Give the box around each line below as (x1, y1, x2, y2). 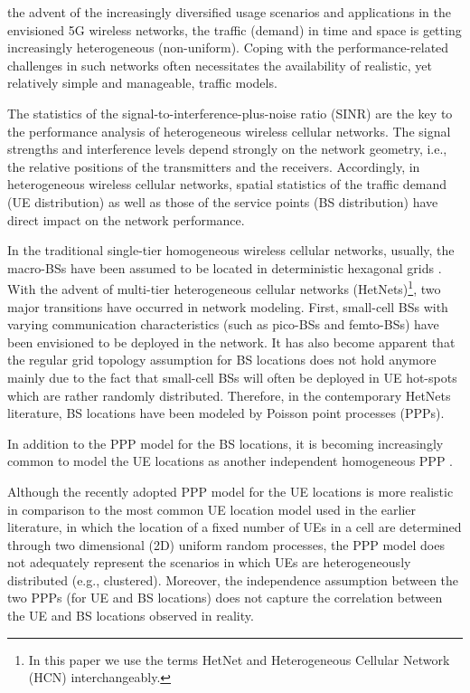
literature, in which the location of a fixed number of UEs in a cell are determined (7, 517, 462, 536)
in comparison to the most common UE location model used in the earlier (7, 499, 417, 518)
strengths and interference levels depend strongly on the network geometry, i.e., (7, 139, 447, 158)
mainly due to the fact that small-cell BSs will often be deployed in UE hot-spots (7, 367, 457, 386)
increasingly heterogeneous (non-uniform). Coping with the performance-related (7, 38, 449, 57)
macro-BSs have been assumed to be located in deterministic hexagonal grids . (7, 258, 442, 277)
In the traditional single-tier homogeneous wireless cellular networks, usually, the (7, 241, 455, 260)
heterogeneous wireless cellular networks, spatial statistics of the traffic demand (7, 175, 447, 194)
